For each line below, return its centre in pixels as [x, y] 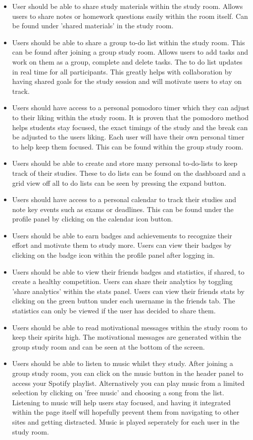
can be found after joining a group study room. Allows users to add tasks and [130, 52]
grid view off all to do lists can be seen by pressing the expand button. [119, 183]
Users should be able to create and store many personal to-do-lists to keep [125, 163]
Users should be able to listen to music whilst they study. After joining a [123, 363]
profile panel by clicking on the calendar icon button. [93, 219]
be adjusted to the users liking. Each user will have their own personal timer [128, 137]
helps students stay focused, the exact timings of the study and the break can [130, 127]
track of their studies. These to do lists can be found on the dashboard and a [129, 173]
